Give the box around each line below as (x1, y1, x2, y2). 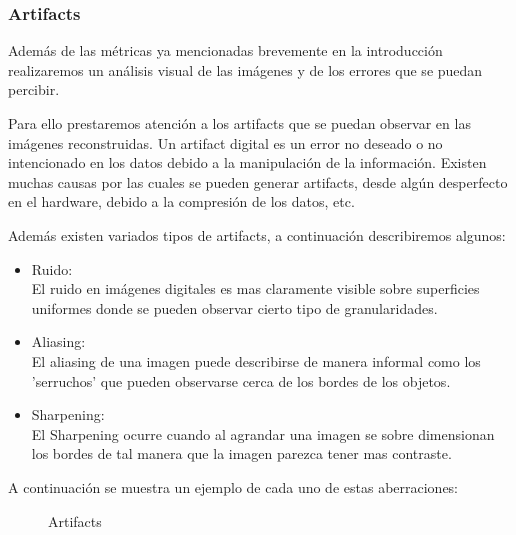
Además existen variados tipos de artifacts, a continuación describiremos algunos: (8, 224, 506, 245)
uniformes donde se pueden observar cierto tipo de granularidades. (31, 297, 438, 318)
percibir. (8, 79, 60, 100)
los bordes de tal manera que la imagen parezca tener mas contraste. (31, 443, 452, 464)
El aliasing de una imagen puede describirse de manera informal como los (31, 350, 481, 371)
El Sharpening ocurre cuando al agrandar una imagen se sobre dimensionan (31, 423, 495, 444)
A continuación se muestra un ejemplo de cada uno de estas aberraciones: (8, 476, 459, 497)
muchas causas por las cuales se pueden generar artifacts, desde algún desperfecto (8, 171, 508, 192)
